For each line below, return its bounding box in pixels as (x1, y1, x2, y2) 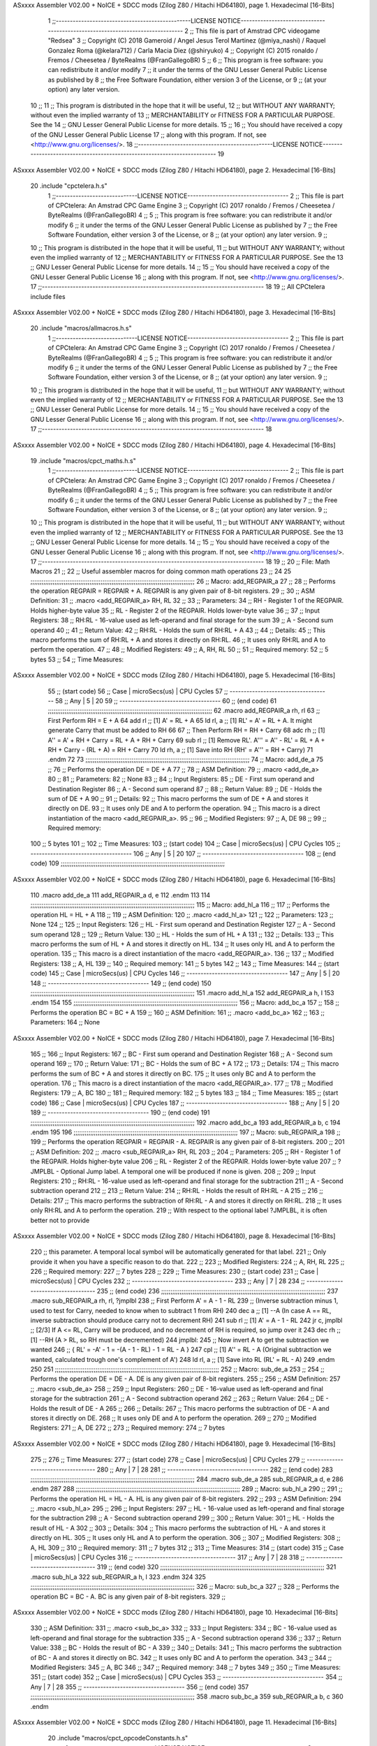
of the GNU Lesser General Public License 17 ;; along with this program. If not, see (30, 130, 267, 139)
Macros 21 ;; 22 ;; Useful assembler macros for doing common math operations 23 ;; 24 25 (30, 567, 292, 575)
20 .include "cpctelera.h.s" (30, 182, 108, 190)
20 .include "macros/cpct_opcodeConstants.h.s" (47, 1734, 188, 1743)
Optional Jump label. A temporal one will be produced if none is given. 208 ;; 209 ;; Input (60, 1167, 316, 1175)
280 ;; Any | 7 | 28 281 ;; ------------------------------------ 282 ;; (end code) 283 (96, 1465, 333, 1474)
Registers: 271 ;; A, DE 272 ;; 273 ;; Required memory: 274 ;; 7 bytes (30, 1423, 226, 1432)
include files (30, 292, 66, 300)
